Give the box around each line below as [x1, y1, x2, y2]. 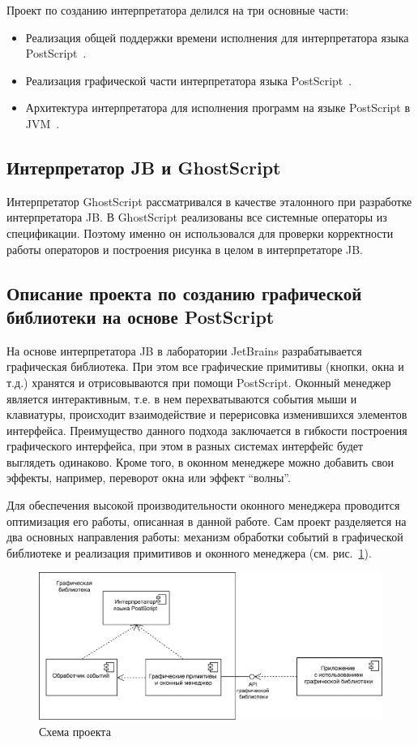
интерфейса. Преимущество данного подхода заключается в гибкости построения [6, 421, 407, 438]
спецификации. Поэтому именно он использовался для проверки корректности [6, 224, 394, 241]
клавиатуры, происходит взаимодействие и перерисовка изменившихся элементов [6, 406, 407, 423]
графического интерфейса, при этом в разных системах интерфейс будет [6, 437, 364, 454]
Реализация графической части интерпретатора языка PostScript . [25, 71, 352, 88]
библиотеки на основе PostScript [6, 304, 275, 329]
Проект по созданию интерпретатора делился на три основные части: [6, 2, 349, 18]
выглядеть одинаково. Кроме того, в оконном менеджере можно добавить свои [6, 453, 394, 470]
